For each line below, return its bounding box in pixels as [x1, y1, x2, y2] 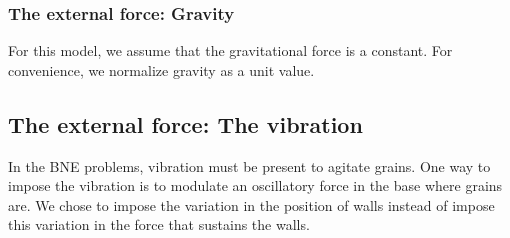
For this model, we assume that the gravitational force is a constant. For [8, 40, 453, 61]
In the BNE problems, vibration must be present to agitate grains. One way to [8, 155, 491, 176]
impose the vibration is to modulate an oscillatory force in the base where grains [8, 175, 503, 196]
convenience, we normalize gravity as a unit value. [8, 59, 315, 80]
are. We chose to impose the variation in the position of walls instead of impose [8, 194, 495, 215]
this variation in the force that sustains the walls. [8, 214, 310, 235]
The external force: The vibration [8, 108, 363, 139]
